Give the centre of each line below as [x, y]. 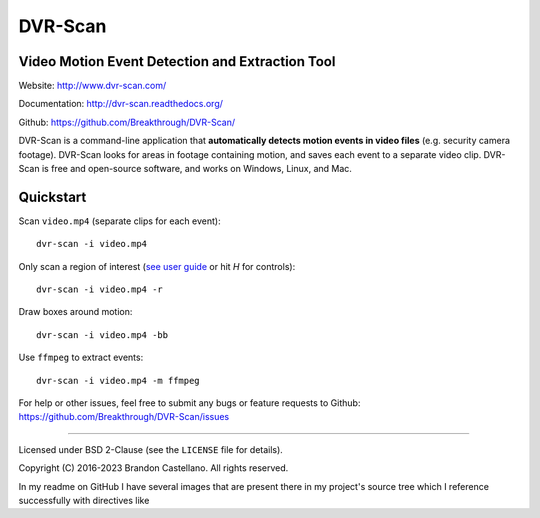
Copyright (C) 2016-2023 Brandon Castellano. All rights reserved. [153, 468]
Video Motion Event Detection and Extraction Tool [177, 61]
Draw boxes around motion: [75, 312]
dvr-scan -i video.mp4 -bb [102, 334]
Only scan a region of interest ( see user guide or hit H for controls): [157, 266]
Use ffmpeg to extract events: [81, 357]
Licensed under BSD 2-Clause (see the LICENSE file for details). [151, 449]
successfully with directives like [84, 500]
